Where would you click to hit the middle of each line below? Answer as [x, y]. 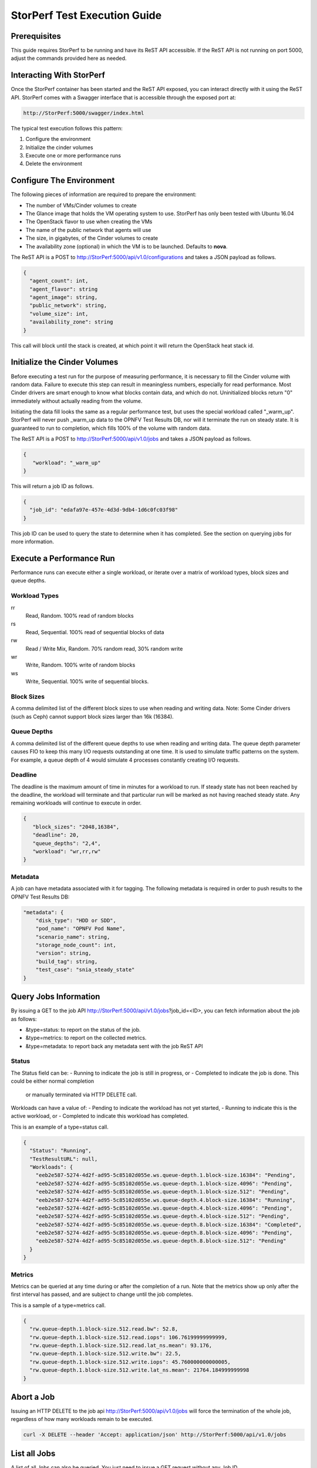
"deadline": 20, [56, 835]
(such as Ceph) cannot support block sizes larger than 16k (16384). [92, 716]
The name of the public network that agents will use [88, 230]
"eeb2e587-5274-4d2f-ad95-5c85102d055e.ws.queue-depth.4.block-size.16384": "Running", [166, 1200]
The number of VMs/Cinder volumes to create [81, 205]
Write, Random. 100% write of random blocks [80, 665]
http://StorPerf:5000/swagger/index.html [84, 113]
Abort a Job [33, 1397]
